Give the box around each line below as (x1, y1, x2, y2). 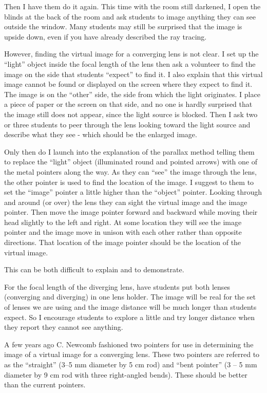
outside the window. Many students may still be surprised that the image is (4, 21, 242, 32)
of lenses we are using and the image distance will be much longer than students (4, 302, 257, 312)
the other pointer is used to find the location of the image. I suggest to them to (4, 176, 254, 187)
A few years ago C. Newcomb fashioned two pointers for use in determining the (4, 339, 254, 349)
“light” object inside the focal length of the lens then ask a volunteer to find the (4, 58, 256, 69)
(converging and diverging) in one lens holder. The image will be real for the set (4, 291, 256, 302)
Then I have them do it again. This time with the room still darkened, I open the (4, 1, 261, 11)
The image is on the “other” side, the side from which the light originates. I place (4, 88, 260, 99)
